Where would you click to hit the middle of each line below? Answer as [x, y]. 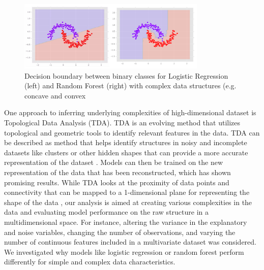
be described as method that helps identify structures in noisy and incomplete [126, 142]
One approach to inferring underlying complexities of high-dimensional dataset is [130, 112]
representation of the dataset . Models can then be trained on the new [114, 162]
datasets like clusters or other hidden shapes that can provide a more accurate [126, 152]
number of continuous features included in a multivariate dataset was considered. [130, 242]
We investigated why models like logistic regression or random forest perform [124, 251]
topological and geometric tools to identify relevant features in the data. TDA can [132, 132]
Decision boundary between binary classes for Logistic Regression [126, 75]
